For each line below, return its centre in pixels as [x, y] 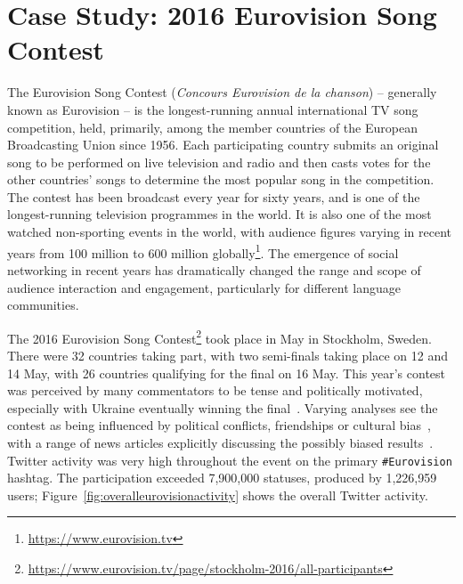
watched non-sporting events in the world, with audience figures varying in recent [229, 232]
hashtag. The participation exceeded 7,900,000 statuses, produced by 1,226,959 [222, 478]
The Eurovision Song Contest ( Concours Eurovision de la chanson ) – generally [222, 92]
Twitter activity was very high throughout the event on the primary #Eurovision [230, 460]
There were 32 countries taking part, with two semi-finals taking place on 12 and [228, 355]
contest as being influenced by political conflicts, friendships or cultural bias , [219, 425]
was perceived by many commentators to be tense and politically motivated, [215, 390]
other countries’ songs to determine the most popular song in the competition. [221, 179]
